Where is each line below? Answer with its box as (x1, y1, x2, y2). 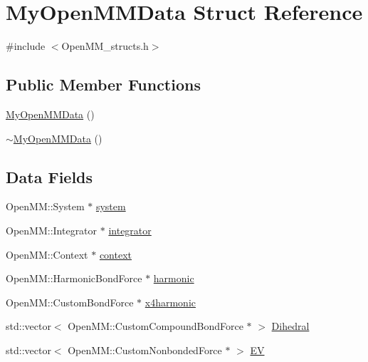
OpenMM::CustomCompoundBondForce (68, 319, 243, 333)
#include (6, 38, 46, 53)
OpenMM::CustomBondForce (6, 294, 134, 309)
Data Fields (6, 165, 93, 187)
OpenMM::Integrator (6, 222, 98, 237)
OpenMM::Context (6, 247, 88, 262)
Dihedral (271, 319, 310, 333)
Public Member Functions (6, 73, 201, 95)
